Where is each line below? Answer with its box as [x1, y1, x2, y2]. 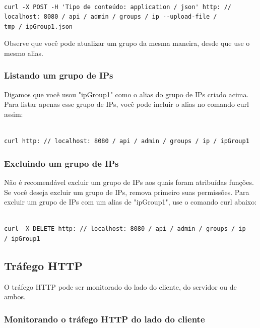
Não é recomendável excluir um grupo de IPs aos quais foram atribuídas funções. [4, 176, 254, 187]
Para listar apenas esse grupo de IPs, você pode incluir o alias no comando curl [4, 99, 249, 109]
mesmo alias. [4, 47, 43, 58]
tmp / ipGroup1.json [4, 23, 73, 30]
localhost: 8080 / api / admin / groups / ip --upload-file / [4, 13, 217, 21]
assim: [4, 108, 23, 119]
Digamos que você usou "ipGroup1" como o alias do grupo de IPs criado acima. [4, 89, 249, 99]
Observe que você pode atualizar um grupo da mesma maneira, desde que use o [4, 38, 250, 48]
